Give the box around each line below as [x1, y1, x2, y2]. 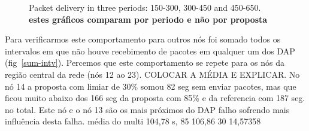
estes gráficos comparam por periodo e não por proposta [29, 13, 268, 25]
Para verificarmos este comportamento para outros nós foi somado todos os [5, 33, 281, 45]
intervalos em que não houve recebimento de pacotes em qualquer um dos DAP [5, 44, 295, 57]
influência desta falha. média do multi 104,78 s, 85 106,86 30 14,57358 [5, 115, 261, 127]
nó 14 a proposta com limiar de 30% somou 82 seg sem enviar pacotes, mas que [5, 80, 296, 92]
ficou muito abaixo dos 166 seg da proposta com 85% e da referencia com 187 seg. [5, 92, 305, 104]
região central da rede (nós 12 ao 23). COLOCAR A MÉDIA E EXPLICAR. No [5, 68, 300, 80]
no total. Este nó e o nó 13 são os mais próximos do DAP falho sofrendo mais [5, 103, 290, 115]
